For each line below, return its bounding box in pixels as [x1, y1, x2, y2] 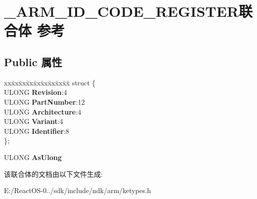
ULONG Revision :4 [4, 87, 67, 97]
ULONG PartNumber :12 [4, 96, 85, 107]
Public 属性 [4, 54, 62, 69]
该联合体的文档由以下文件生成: [4, 168, 103, 179]
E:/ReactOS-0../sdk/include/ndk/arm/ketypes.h [4, 185, 151, 196]
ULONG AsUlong [4, 152, 62, 162]
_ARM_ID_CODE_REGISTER [4, 1, 239, 21]
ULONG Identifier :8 [4, 125, 69, 136]
